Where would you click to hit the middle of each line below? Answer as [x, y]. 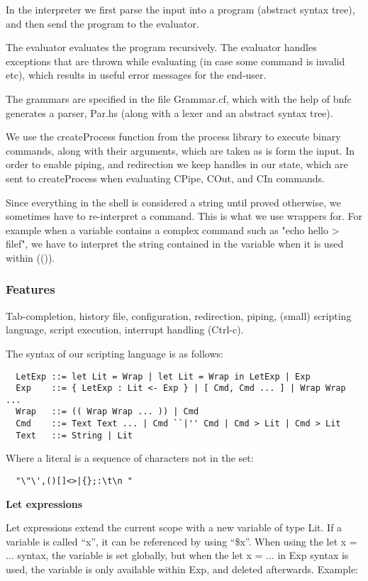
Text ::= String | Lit [74, 435]
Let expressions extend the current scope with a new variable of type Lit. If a [174, 527]
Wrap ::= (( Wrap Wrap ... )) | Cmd [107, 412]
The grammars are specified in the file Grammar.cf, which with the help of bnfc [179, 98]
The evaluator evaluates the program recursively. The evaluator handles [161, 47]
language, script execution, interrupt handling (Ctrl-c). [125, 330]
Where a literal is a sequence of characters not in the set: [130, 458]
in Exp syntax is [313, 555]
